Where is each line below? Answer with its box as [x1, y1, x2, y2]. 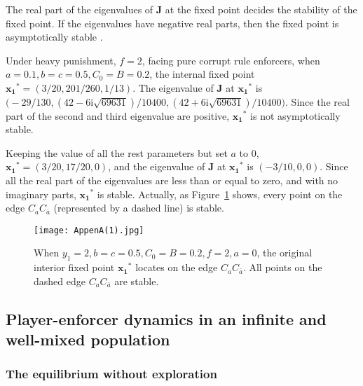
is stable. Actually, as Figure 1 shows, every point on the [97, 186, 343, 201]
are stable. [114, 273, 159, 288]
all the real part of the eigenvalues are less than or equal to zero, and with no [6, 172, 338, 187]
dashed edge [34, 273, 85, 288]
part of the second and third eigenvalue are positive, [6, 108, 230, 123]
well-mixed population [6, 329, 170, 350]
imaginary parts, [6, 186, 76, 201]
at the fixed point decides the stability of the [165, 2, 357, 16]
